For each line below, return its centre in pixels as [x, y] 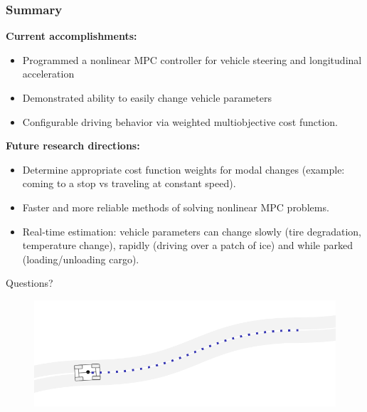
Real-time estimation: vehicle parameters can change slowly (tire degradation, [192, 231]
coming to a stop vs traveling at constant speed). [129, 183]
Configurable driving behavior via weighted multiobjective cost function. [180, 121]
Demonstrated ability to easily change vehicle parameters [147, 97]
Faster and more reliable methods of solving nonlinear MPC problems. [176, 207]
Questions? [30, 283]
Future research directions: [73, 146]
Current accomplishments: [71, 36]
